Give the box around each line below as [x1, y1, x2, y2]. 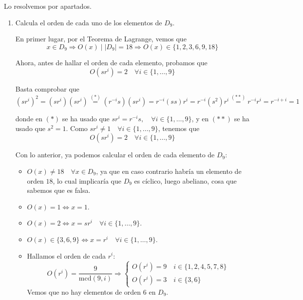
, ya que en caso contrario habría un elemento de [96, 166, 242, 176]
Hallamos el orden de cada [27, 250, 106, 261]
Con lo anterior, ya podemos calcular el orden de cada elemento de [15, 150, 215, 160]
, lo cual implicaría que [53, 175, 121, 186]
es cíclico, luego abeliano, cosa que [134, 175, 237, 186]
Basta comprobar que [15, 84, 79, 94]
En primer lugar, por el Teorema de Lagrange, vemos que [15, 34, 187, 44]
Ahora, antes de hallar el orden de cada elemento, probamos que [15, 57, 208, 67]
